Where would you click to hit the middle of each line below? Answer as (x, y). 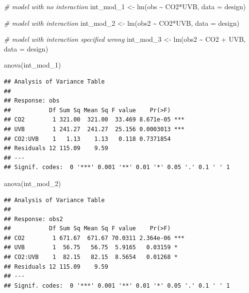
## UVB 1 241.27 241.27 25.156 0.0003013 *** (94, 129)
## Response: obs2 (33, 219)
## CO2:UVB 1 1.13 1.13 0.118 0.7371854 (87, 139)
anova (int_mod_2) (33, 183)
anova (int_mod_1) (33, 65)
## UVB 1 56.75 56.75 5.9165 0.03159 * (91, 248)
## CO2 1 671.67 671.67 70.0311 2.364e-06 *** (94, 238)
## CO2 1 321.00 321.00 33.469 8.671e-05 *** (94, 120)
